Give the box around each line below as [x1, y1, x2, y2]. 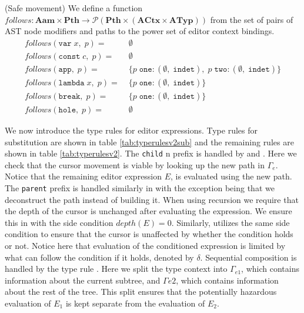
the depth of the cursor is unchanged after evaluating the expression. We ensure [5, 205, 292, 217]
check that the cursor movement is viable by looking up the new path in [5, 158, 265, 171]
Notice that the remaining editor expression [5, 170, 162, 182]
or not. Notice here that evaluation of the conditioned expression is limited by [5, 239, 286, 252]
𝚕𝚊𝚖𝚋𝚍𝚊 [58, 78, 85, 87]
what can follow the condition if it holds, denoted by [5, 251, 194, 263]
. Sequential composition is [200, 251, 297, 263]
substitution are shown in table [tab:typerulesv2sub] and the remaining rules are [5, 135, 294, 148]
